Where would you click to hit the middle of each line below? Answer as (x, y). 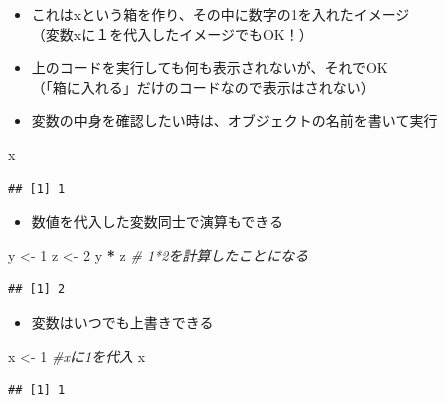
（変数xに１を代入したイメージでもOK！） (172, 33)
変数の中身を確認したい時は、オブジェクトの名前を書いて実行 (234, 120)
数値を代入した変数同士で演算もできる (157, 221)
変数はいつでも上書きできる (122, 321)
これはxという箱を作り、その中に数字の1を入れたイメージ (220, 14)
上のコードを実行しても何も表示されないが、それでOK (209, 67)
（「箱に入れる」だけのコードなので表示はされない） (203, 86)
